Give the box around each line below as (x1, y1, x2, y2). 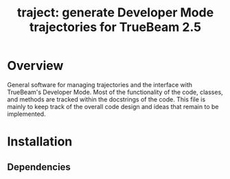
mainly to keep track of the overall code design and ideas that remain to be (7, 102, 219, 110)
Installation (7, 134, 73, 150)
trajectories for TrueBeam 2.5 (29, 19, 202, 35)
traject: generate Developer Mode (16, 5, 214, 21)
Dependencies (7, 161, 71, 173)
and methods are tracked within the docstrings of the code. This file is (7, 95, 206, 104)
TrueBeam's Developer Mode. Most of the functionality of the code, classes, (7, 88, 223, 96)
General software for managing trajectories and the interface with (7, 80, 193, 88)
